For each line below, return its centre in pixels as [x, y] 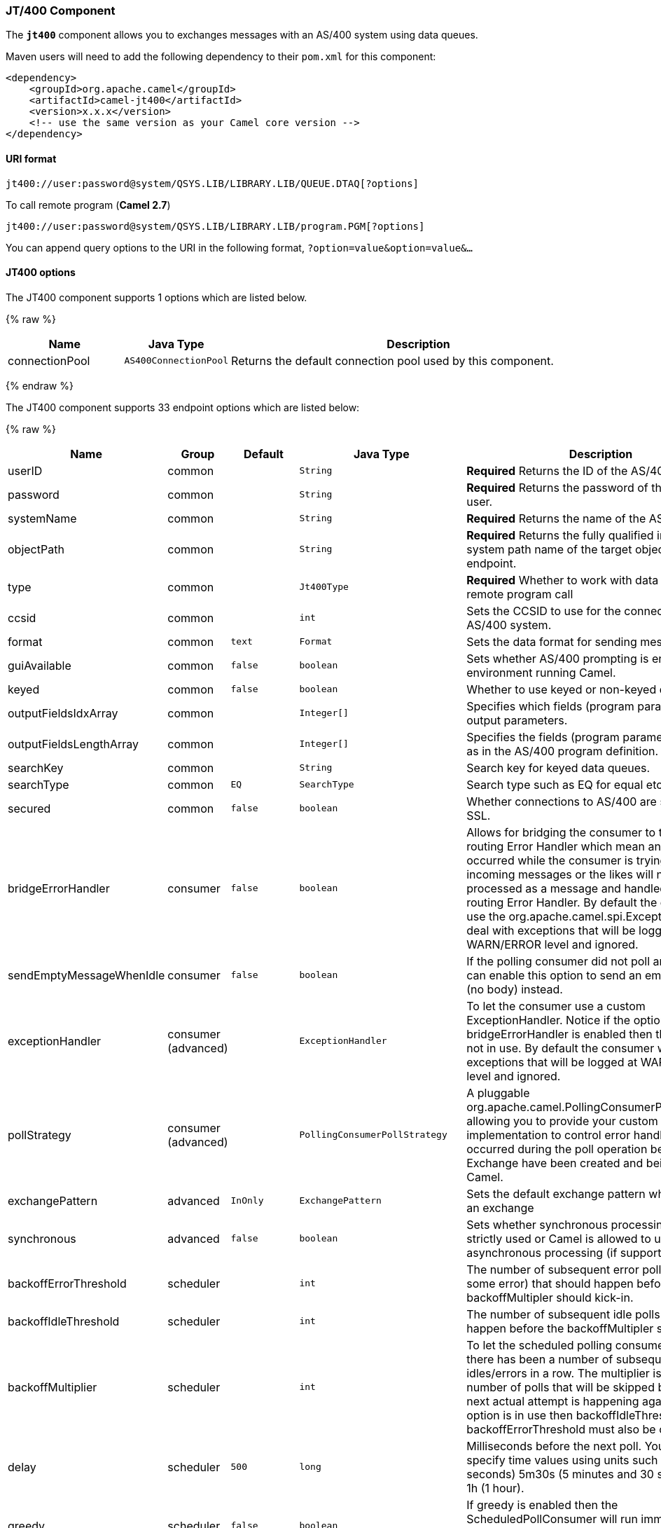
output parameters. [517, 720]
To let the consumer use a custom [556, 1006]
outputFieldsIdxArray [63, 713]
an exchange [500, 1207]
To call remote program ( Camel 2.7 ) [88, 205]
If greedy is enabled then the [542, 1505]
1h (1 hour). [495, 1488]
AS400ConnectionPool [176, 361]
